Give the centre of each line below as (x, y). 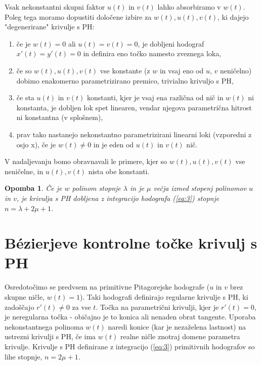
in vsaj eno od (182, 70)
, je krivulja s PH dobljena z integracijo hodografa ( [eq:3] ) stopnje (118, 198)
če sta (25, 97)
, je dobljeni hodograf (171, 43)
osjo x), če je (36, 144)
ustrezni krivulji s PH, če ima (50, 336)
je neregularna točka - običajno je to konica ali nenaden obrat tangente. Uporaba (130, 317)
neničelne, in (24, 171)
